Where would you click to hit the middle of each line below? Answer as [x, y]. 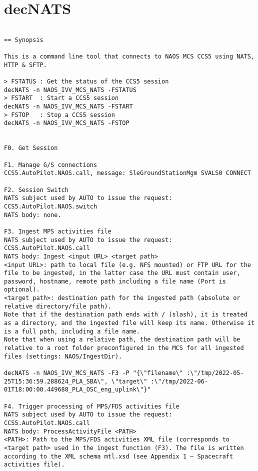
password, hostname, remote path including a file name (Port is [115, 281]
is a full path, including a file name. [72, 331]
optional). [22, 290]
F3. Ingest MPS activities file [58, 231]
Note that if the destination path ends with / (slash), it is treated [126, 315]
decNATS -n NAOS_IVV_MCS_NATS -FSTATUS [70, 90]
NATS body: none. [33, 215]
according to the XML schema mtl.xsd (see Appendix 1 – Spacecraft [119, 456]
